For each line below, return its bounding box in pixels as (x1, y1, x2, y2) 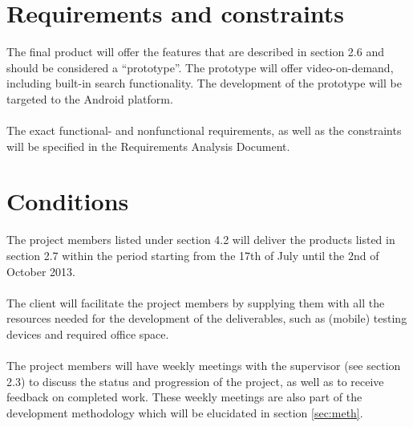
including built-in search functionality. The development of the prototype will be (6, 75, 402, 91)
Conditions (6, 185, 129, 218)
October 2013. (6, 262, 75, 279)
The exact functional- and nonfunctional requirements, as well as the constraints (6, 122, 402, 139)
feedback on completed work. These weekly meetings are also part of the (6, 388, 362, 405)
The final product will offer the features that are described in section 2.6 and (6, 43, 384, 60)
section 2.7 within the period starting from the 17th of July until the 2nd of (6, 247, 379, 263)
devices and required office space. (6, 325, 169, 342)
